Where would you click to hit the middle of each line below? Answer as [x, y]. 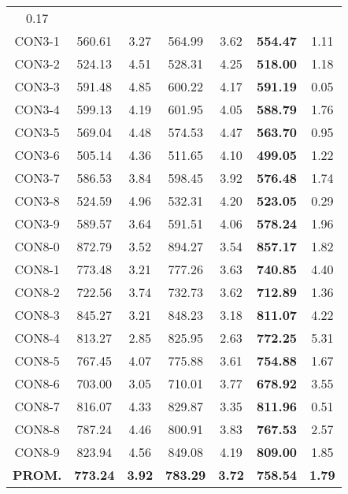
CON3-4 [37, 109]
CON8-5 [37, 360]
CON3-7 [37, 178]
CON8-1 [37, 269]
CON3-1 [37, 41]
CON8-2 [37, 292]
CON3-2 [37, 63]
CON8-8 [37, 429]
